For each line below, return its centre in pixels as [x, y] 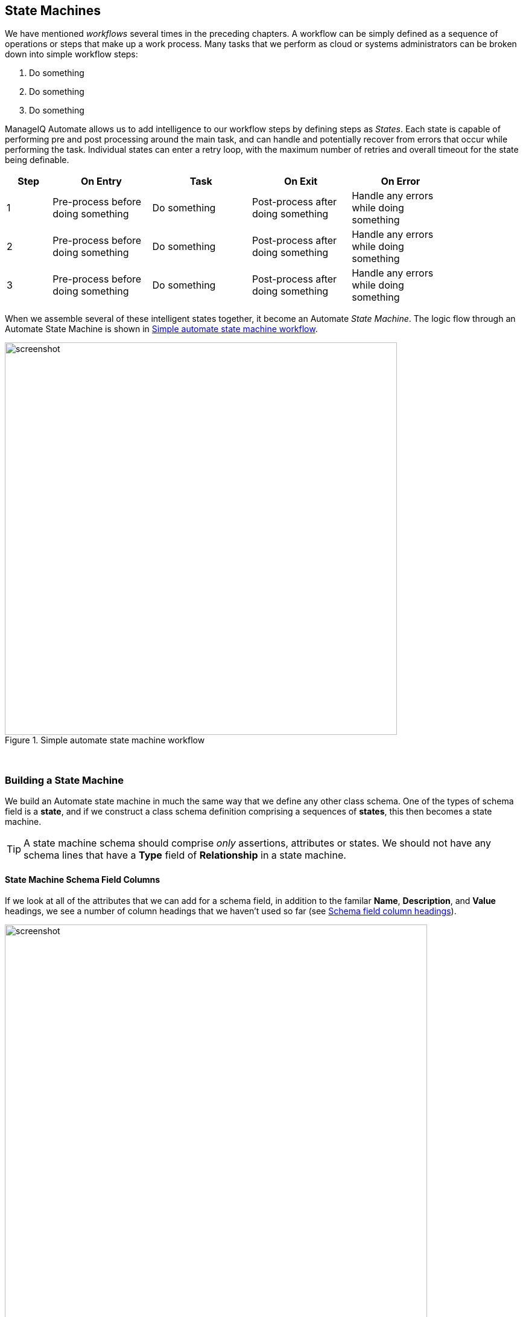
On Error [401, 181]
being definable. [37, 160]
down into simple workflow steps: [71, 54]
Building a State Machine [65, 780]
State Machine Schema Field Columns [83, 879]
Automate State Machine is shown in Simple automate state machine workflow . [161, 329]
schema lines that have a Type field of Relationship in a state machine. [185, 855]
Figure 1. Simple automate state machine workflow [105, 740]
